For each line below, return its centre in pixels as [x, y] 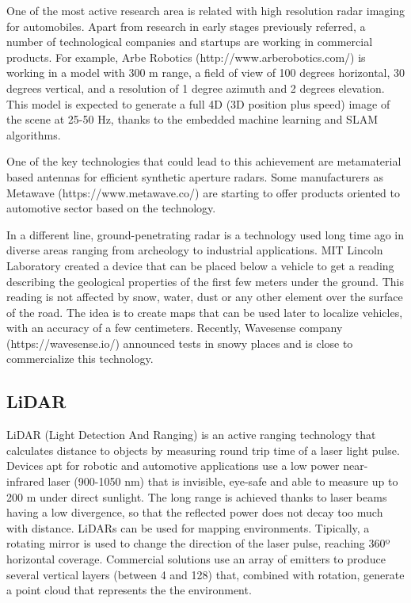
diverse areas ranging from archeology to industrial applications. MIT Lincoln [195, 250]
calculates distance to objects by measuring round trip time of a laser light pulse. [203, 450]
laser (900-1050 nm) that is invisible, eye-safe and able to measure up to [223, 481]
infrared [25, 481]
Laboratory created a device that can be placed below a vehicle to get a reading [200, 265]
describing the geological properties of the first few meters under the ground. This [205, 281]
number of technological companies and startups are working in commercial [190, 42]
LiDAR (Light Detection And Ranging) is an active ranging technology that [191, 435]
